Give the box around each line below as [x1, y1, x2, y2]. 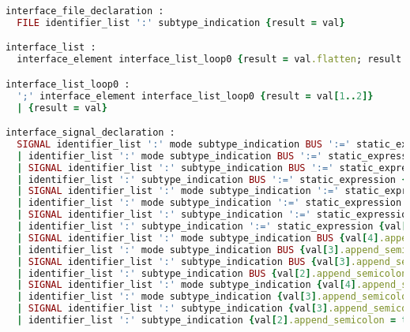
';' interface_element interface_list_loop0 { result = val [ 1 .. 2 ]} [17, 90, 374, 102]
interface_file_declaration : [6, 6, 164, 17]
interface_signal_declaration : [6, 127, 175, 139]
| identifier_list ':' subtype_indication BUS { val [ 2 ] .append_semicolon [17, 267, 408, 279]
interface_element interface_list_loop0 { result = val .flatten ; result [17, 54, 402, 65]
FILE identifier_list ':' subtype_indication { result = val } [17, 17, 345, 28]
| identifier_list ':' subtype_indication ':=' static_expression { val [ [17, 221, 408, 233]
